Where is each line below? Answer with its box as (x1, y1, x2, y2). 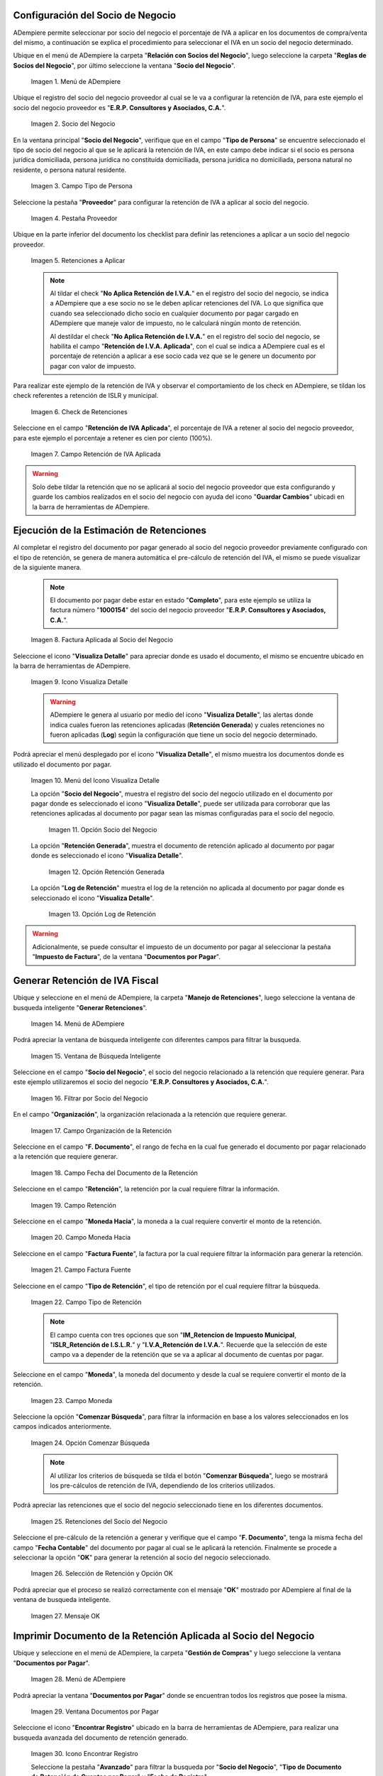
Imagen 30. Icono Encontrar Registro (30, 1750, 138, 1758)
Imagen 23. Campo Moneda (30, 1396, 113, 1404)
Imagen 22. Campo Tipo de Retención (30, 1297, 142, 1306)
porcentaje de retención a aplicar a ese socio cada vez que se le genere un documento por (50, 352, 316, 360)
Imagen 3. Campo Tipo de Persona (30, 182, 133, 190)
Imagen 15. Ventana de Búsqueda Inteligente (30, 1051, 161, 1060)
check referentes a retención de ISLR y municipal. (13, 391, 159, 400)
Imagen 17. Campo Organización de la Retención (30, 1126, 172, 1135)
